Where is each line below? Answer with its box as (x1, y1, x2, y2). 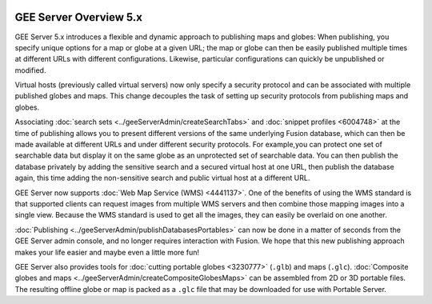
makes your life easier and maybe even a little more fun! (14, 247, 200, 257)
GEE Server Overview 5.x (14, 10, 143, 24)
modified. (14, 65, 46, 75)
